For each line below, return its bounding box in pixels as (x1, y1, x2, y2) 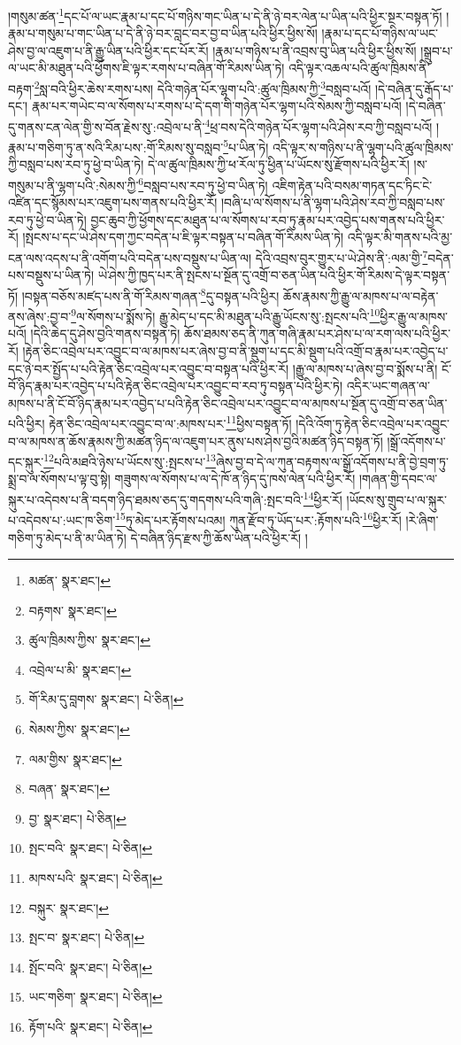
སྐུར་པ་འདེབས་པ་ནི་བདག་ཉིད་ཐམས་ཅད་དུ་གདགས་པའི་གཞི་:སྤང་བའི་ (8, 490, 303, 508)
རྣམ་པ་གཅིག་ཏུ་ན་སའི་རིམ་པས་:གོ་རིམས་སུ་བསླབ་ (8, 137, 224, 156)
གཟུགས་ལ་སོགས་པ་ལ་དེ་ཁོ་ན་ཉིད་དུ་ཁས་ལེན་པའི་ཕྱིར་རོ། (114, 469, 356, 488)
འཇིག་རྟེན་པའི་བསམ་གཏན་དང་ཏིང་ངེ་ (272, 175, 433, 194)
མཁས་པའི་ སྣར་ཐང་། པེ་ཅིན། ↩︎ (28, 869, 163, 887)
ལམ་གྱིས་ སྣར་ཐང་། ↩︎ (28, 749, 122, 768)
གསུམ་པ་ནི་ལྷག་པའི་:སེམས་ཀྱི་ (8, 175, 139, 194)
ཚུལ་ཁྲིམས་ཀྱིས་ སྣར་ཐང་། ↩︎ (28, 631, 150, 649)
